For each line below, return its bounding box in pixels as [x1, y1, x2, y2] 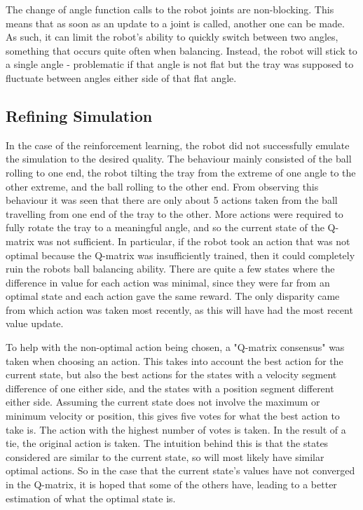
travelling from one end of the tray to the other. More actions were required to [6, 206, 343, 221]
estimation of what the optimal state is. [6, 490, 176, 505]
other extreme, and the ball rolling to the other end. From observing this [6, 179, 319, 193]
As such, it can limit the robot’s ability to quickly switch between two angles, [6, 29, 338, 44]
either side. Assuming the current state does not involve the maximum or [6, 394, 320, 409]
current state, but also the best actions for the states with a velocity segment [6, 367, 337, 382]
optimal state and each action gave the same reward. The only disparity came [6, 289, 340, 303]
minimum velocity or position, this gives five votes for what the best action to [6, 408, 340, 423]
